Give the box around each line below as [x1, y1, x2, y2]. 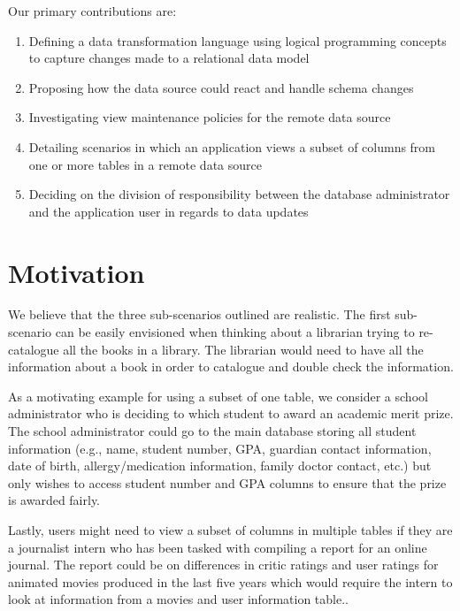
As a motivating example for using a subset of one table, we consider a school [8, 386, 428, 405]
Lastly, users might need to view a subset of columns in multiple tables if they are [8, 521, 453, 538]
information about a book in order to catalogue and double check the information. [8, 357, 454, 376]
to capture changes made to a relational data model [28, 49, 310, 67]
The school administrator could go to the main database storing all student [8, 422, 417, 440]
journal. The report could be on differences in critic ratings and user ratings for [8, 555, 439, 574]
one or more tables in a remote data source [28, 155, 262, 173]
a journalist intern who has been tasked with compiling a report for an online [8, 538, 427, 556]
